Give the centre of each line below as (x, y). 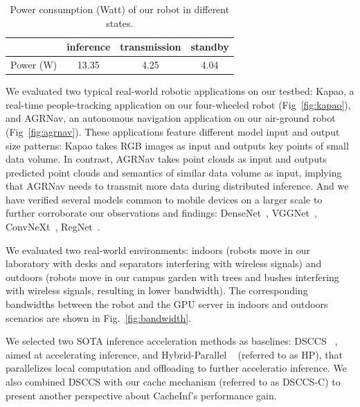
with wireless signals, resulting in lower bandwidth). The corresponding (157, 290)
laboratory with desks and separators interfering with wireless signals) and (164, 263)
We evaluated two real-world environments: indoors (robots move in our (158, 250)
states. (120, 22)
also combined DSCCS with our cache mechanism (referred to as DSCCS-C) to (173, 381)
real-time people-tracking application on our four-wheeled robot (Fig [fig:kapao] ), (178, 104)
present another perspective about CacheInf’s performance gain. (141, 395)
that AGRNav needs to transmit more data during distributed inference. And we (177, 186)
